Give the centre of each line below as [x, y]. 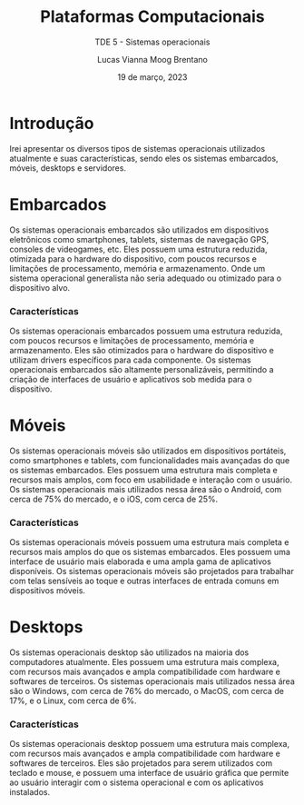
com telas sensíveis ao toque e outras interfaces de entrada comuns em [144, 581]
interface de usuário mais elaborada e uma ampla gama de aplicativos [141, 562]
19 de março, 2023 [152, 77]
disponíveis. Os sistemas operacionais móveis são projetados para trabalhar [152, 571]
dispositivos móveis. [48, 591]
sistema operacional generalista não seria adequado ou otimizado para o [146, 278]
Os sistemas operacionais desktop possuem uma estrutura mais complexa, [150, 744]
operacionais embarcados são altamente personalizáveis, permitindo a [142, 369]
